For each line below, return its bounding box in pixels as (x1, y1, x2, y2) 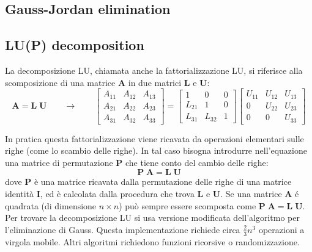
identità (5, 187, 34, 200)
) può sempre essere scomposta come (119, 199, 256, 212)
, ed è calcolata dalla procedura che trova (40, 187, 195, 200)
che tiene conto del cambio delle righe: (125, 156, 269, 168)
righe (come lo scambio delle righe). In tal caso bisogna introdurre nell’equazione (5, 144, 307, 157)
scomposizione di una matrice (5, 76, 116, 88)
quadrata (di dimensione (5, 199, 97, 212)
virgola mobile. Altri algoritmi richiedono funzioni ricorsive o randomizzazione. (5, 235, 300, 248)
